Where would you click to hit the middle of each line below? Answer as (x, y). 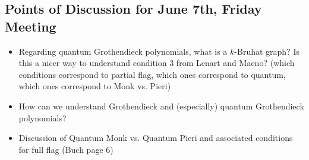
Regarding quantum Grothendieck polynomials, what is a (123, 51)
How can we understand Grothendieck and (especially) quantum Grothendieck (161, 106)
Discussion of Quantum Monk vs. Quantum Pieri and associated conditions (156, 138)
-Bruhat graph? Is (267, 51)
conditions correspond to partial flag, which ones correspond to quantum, (152, 74)
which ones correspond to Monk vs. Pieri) (95, 86)
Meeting (31, 26)
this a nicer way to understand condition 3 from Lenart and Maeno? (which (157, 63)
